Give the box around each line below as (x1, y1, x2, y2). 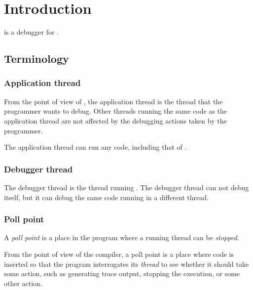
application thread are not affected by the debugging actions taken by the (4, 115, 227, 125)
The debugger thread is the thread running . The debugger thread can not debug (4, 182, 249, 192)
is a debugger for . (4, 27, 59, 37)
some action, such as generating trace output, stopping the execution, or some (4, 268, 240, 279)
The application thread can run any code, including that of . (4, 142, 187, 152)
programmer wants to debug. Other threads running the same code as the (4, 106, 227, 116)
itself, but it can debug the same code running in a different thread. (4, 192, 209, 202)
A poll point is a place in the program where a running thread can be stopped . (4, 232, 239, 243)
